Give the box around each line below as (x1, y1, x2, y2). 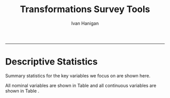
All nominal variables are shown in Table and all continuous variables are (5, 82, 157, 88)
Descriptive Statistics (5, 56, 98, 68)
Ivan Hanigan (71, 20, 99, 26)
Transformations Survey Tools (20, 4, 150, 15)
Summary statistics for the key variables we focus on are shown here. (5, 72, 151, 79)
